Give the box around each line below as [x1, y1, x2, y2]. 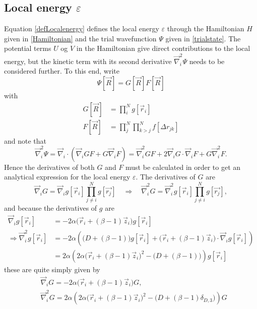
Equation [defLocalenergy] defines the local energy [4, 23, 159, 34]
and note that [4, 135, 47, 146]
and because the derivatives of [4, 203, 97, 213]
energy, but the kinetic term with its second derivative [4, 55, 172, 66]
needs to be [189, 55, 225, 66]
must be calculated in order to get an [125, 161, 241, 172]
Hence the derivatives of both [4, 161, 95, 172]
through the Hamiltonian [167, 23, 244, 34]
